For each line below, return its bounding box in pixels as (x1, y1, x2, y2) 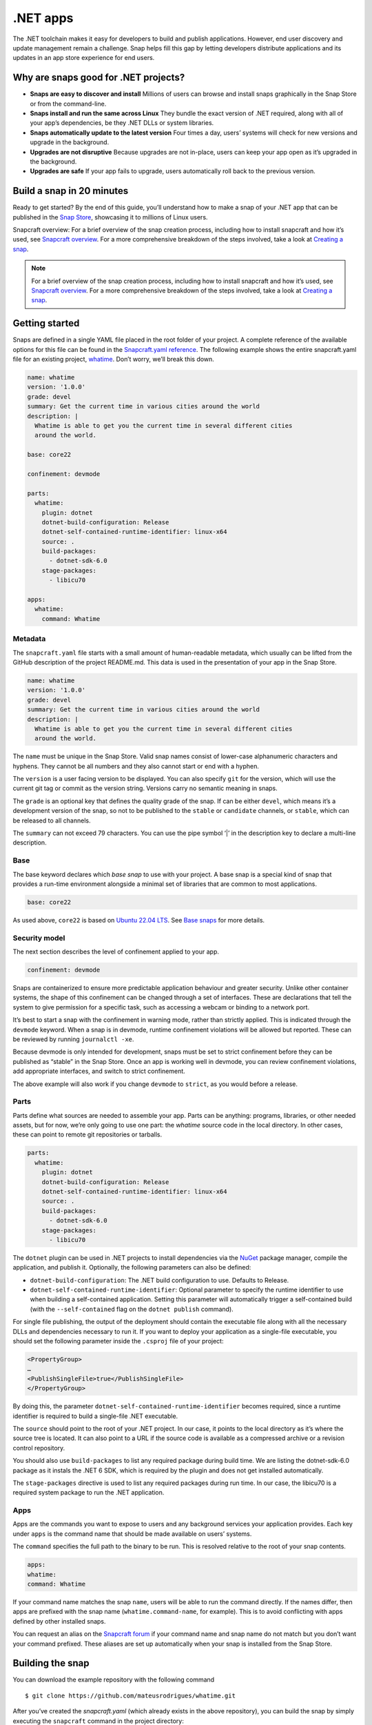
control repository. (12, 1443, 65, 1452)
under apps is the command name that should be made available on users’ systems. (12, 1529, 252, 1538)
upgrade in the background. (30, 138, 110, 146)
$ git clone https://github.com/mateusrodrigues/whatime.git (25, 1691, 236, 1699)
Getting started (12, 317, 80, 329)
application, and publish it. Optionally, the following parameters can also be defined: (12, 1263, 251, 1272)
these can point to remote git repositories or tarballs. (12, 1130, 162, 1138)
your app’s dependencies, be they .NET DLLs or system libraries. (30, 119, 214, 127)
